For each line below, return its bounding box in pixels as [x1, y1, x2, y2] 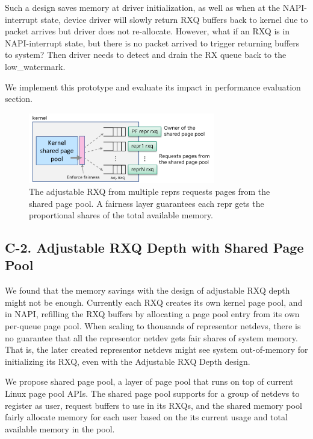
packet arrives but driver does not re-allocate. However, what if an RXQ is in [5, 25, 290, 37]
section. [5, 92, 33, 105]
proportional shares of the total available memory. [29, 209, 213, 221]
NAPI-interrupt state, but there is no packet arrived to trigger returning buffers [5, 36, 300, 49]
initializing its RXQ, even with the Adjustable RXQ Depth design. [5, 355, 250, 367]
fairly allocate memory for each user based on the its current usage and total [5, 411, 288, 423]
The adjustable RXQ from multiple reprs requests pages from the [29, 185, 270, 197]
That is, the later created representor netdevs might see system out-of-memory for [5, 343, 308, 356]
